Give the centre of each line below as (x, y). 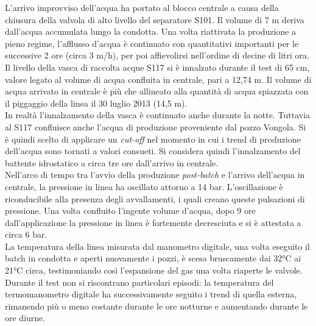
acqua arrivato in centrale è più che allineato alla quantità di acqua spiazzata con (157, 91)
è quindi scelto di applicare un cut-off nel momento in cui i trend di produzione (153, 139)
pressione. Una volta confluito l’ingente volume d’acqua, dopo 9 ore (130, 211)
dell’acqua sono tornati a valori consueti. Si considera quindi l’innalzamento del (153, 151)
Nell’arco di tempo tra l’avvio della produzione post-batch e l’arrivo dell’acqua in (155, 175)
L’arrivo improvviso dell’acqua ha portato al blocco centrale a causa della (142, 7)
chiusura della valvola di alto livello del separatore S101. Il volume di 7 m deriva (155, 19)
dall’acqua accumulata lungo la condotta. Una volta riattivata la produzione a (151, 31)
